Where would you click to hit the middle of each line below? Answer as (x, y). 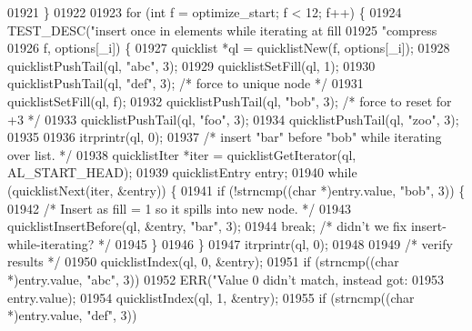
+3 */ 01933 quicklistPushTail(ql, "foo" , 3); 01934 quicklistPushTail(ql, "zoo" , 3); (233, 119)
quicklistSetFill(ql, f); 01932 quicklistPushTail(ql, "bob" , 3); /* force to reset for (230, 100)
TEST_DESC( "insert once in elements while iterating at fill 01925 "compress (222, 30)
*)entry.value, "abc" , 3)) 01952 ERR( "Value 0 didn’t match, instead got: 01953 (226, 279)
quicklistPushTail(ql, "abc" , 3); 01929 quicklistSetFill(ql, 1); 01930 (191, 65)
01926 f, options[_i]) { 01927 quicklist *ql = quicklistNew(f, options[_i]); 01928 (229, 48)
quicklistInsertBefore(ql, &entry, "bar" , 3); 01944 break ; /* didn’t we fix (207, 226)
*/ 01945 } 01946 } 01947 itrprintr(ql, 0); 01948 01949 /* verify (275, 243)
